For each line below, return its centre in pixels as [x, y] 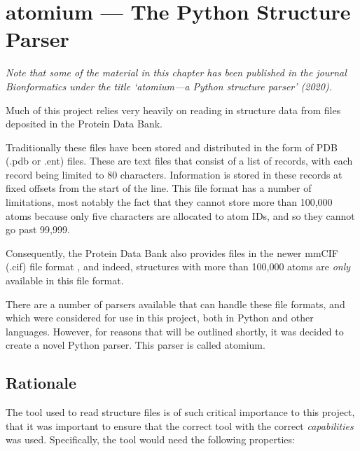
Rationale [41, 383]
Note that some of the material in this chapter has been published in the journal [176, 72]
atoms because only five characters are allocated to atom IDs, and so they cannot [180, 215]
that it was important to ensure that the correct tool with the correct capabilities [180, 425]
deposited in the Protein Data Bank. [84, 124]
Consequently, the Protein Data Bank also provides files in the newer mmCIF [172, 252]
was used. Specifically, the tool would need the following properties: [150, 439]
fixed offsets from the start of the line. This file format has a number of [159, 188]
